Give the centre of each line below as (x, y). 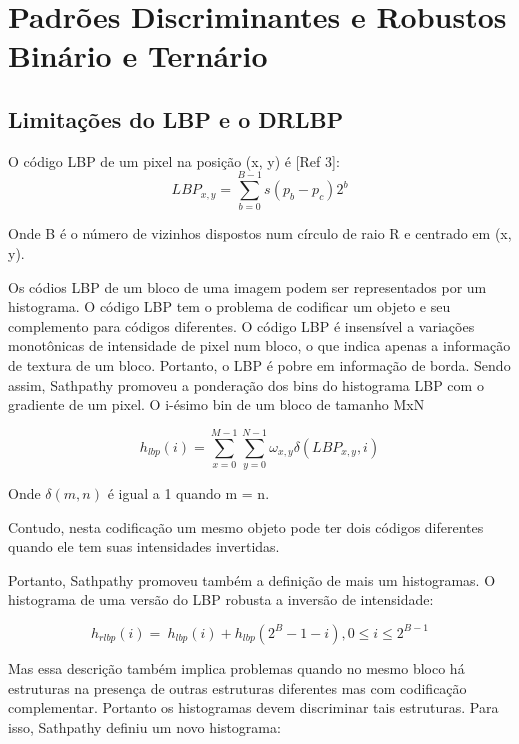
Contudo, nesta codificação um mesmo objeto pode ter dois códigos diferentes (246, 526)
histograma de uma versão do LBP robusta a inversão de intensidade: (221, 599)
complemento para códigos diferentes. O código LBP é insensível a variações (241, 325)
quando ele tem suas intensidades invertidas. (144, 546)
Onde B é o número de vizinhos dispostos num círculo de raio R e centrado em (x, (260, 233)
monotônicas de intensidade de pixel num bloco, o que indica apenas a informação (259, 345)
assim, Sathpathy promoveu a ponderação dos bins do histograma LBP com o (246, 384)
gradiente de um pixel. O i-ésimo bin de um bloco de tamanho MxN (216, 404)
